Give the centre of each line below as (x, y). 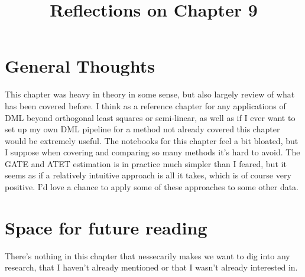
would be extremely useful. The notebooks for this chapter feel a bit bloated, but (152, 140)
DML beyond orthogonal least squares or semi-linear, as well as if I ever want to (150, 117)
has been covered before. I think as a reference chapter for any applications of (145, 105)
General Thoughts (80, 66)
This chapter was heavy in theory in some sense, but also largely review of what (150, 94)
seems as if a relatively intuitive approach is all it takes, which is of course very (148, 175)
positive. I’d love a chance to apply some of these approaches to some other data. (152, 187)
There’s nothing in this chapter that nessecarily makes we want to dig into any (147, 255)
